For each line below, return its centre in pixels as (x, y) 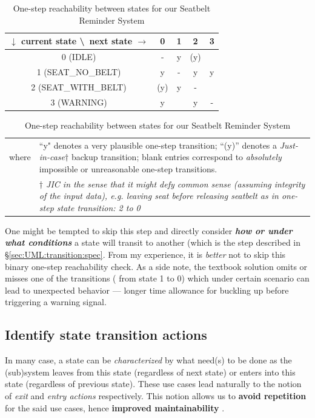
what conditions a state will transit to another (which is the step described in (153, 242)
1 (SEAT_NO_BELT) (79, 71)
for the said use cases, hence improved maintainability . (115, 407)
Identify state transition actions (106, 335)
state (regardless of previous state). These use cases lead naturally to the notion (153, 384)
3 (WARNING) (79, 102)
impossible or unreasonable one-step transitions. (128, 168)
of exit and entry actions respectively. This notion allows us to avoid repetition (156, 395)
